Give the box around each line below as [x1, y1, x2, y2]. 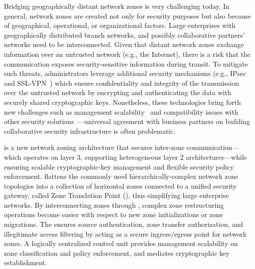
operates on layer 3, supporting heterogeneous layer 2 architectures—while [24, 151, 247, 162]
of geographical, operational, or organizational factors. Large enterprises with [4, 20, 236, 30]
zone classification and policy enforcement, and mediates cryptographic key [4, 247, 230, 258]
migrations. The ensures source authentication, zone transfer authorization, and [4, 219, 243, 229]
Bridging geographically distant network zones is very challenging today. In [4, 1, 229, 11]
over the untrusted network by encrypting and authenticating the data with [4, 87, 231, 98]
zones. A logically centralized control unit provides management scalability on [4, 238, 238, 248]
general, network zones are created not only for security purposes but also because [4, 10, 251, 21]
